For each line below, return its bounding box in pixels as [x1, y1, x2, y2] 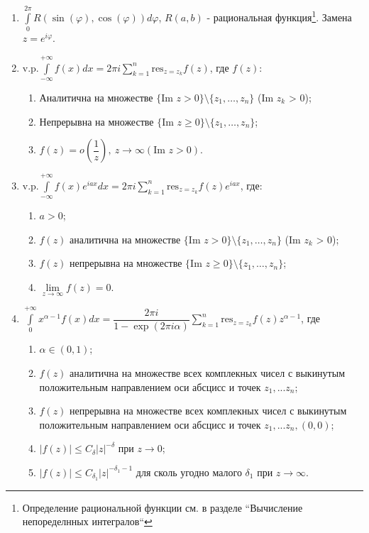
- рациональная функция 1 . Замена [206, 8, 352, 24]
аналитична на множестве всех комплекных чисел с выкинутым [70, 366, 345, 380]
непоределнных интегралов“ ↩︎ [22, 514, 153, 529]
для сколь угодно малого [136, 464, 242, 479]
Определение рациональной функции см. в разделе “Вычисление [22, 500, 303, 515]
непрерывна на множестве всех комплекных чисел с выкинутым [70, 403, 347, 418]
